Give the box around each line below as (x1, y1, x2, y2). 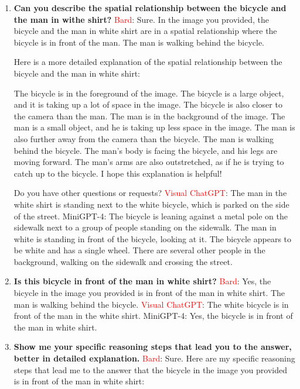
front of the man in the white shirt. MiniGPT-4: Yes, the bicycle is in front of (13, 309, 293, 322)
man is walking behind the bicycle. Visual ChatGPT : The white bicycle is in (13, 298, 289, 310)
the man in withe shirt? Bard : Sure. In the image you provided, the (13, 13, 270, 25)
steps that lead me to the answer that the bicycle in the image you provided (13, 363, 287, 376)
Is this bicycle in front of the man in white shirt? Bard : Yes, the (13, 275, 271, 287)
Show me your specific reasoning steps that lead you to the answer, (13, 340, 292, 353)
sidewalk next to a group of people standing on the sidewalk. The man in (13, 221, 277, 233)
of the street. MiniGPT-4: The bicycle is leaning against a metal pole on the (13, 209, 288, 222)
